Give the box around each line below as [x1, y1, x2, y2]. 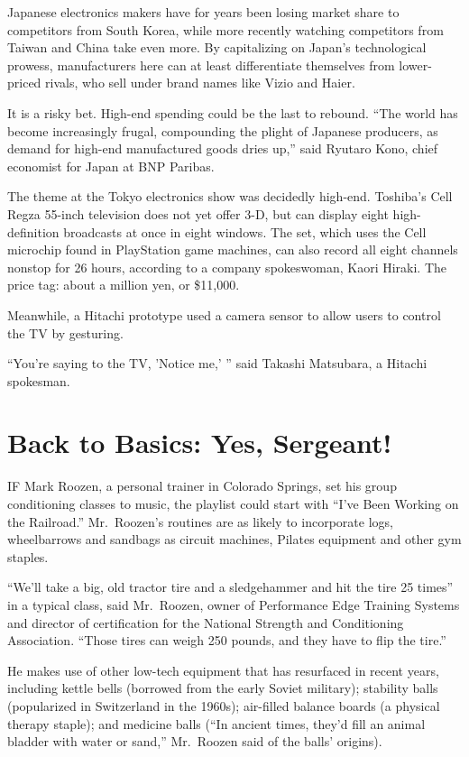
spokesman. [7, 371, 70, 390]
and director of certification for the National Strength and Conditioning [7, 613, 404, 632]
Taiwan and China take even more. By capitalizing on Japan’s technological [7, 38, 427, 57]
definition [7, 222, 60, 241]
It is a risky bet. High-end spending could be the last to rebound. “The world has [7, 103, 458, 122]
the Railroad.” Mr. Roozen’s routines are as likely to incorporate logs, [7, 512, 393, 531]
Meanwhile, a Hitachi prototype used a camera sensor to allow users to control [7, 305, 441, 324]
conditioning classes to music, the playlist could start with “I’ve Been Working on [7, 494, 459, 512]
